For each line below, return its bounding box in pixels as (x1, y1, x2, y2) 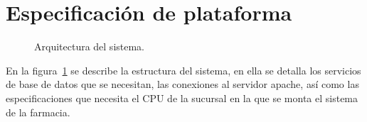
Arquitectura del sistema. (34, 39, 145, 54)
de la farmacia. (6, 104, 70, 119)
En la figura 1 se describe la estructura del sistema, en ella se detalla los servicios (6, 62, 361, 77)
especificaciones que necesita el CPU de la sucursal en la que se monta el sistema (6, 90, 358, 105)
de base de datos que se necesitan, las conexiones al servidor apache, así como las (6, 77, 359, 91)
